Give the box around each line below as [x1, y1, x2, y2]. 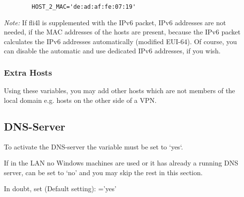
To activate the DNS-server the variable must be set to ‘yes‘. [4, 141, 183, 151]
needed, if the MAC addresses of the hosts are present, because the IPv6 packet [4, 27, 241, 37]
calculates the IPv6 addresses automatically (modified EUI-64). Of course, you [4, 36, 237, 46]
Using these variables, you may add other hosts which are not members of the [4, 85, 235, 96]
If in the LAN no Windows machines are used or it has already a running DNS [4, 158, 239, 168]
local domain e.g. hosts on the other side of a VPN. [4, 95, 157, 105]
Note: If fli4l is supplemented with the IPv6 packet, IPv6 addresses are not [4, 17, 226, 27]
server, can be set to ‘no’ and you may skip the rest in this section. [4, 167, 203, 177]
